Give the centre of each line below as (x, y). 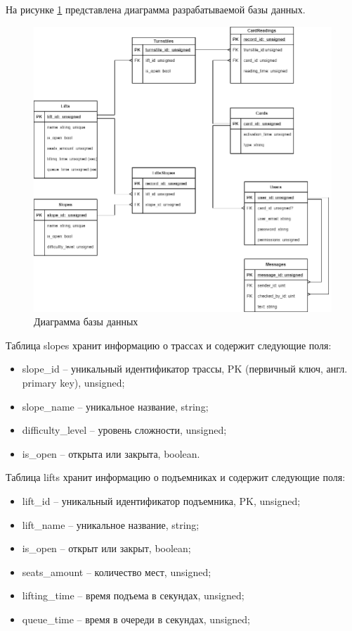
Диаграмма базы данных (86, 321)
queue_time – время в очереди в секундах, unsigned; (136, 619)
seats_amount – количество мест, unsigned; (117, 571)
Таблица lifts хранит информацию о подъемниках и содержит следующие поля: (176, 477)
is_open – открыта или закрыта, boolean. (111, 453)
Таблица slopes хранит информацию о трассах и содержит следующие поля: (169, 345)
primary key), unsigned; (73, 382)
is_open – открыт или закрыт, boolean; (106, 548)
